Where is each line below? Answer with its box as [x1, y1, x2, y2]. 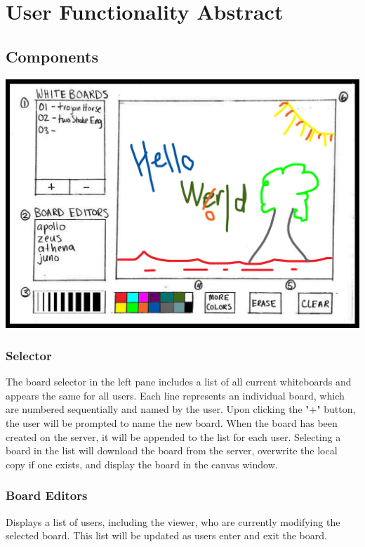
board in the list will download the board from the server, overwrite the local [6, 443, 338, 458]
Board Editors [6, 487, 88, 504]
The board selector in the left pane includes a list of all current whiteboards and [6, 374, 352, 389]
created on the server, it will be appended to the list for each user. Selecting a [6, 429, 341, 444]
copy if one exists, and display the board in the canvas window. [6, 456, 278, 471]
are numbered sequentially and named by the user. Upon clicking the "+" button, [6, 402, 356, 416]
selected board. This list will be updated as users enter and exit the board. [6, 528, 327, 543]
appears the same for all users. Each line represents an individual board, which [6, 388, 345, 402]
